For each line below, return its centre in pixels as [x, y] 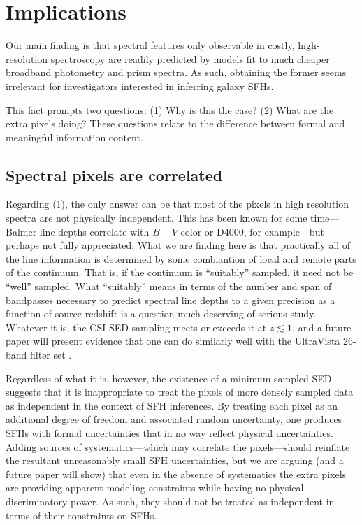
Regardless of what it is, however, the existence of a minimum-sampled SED [169, 378]
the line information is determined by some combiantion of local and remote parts [181, 258]
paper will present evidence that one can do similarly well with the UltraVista [173, 341]
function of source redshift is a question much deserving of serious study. [161, 314]
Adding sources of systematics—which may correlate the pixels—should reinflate [178, 446]
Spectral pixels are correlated [114, 174]
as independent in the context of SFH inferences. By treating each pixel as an [172, 405]
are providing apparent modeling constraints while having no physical [155, 488]
